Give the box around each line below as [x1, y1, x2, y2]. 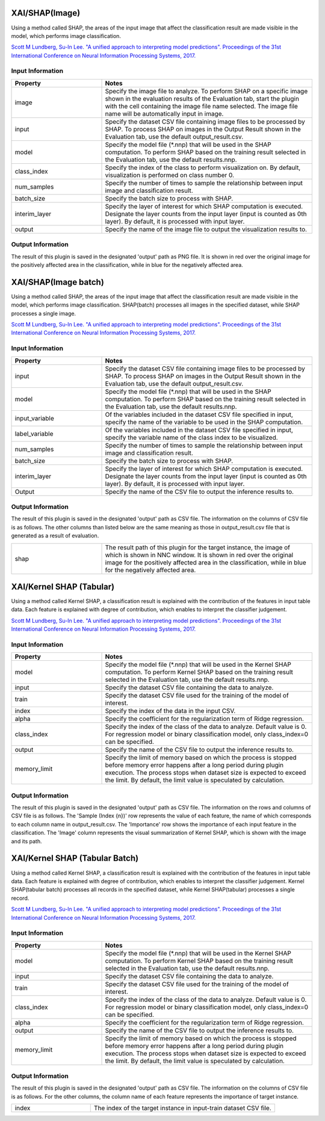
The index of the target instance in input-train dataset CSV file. [93, 1104, 272, 1113]
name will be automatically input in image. [105, 109, 224, 117]
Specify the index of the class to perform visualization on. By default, [105, 163, 301, 172]
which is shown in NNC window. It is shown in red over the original [105, 551, 294, 559]
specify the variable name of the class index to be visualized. [105, 433, 278, 442]
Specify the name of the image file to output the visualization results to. [105, 225, 307, 233]
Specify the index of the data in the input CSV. [105, 707, 236, 715]
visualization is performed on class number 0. [105, 170, 235, 179]
